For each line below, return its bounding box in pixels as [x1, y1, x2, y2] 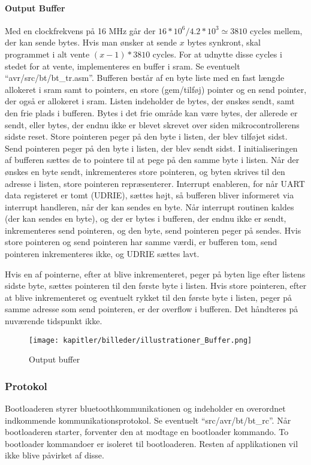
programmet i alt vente [5, 47, 90, 60]
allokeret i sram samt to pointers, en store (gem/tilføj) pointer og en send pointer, [5, 83, 307, 95]
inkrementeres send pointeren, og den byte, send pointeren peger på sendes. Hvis [5, 224, 301, 236]
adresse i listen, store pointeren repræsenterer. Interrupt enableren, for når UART [5, 177, 305, 189]
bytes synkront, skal [187, 36, 261, 49]
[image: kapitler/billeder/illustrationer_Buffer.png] [29, 336, 252, 345]
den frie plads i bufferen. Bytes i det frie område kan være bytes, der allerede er [5, 106, 298, 119]
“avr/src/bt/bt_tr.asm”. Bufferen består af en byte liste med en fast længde [5, 71, 285, 84]
